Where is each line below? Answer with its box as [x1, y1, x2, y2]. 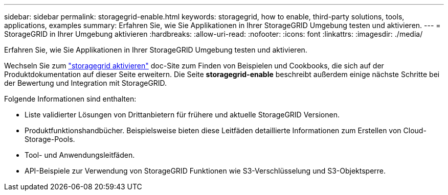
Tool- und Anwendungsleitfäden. [25, 151, 135, 159]
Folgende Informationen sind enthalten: [4, 94, 137, 103]
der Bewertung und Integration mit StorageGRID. [4, 79, 167, 87]
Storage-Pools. [25, 135, 75, 143]
